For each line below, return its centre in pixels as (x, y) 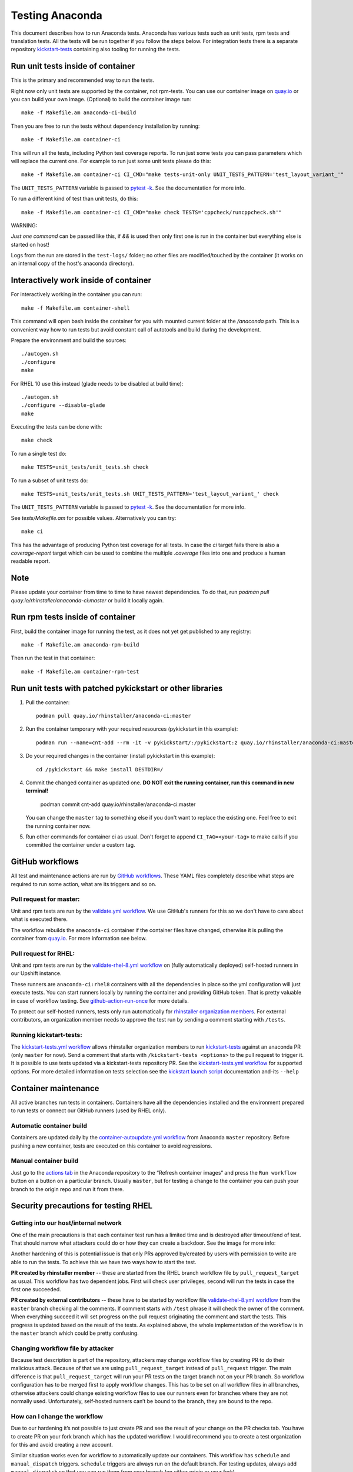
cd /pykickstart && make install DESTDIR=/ (100, 769)
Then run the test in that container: (53, 658)
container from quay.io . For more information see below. (79, 938)
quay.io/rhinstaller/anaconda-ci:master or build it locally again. (87, 600)
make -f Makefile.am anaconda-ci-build (79, 113)
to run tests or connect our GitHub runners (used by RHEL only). (89, 1110)
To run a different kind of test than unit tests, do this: (74, 199)
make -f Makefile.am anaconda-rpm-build (80, 644)
